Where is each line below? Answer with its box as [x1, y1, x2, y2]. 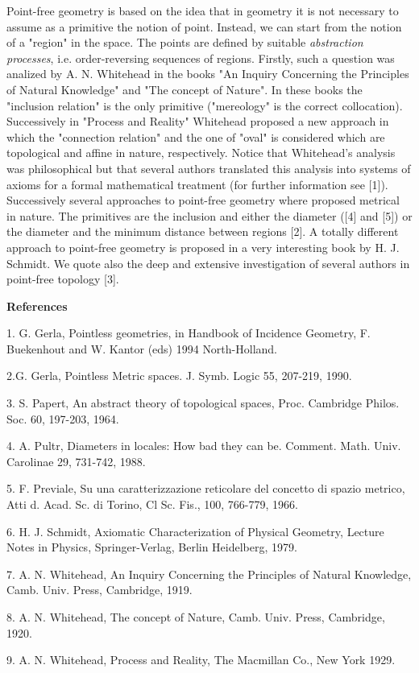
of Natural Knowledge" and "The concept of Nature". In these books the [6, 81, 363, 97]
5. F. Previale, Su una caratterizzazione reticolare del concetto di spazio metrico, [6, 480, 405, 497]
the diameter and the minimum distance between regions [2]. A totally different [6, 223, 399, 240]
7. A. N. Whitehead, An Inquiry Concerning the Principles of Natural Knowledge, [6, 565, 412, 582]
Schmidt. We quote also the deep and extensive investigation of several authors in [6, 254, 410, 271]
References [6, 297, 68, 314]
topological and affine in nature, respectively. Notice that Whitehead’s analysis [6, 144, 396, 161]
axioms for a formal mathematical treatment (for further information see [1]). [6, 175, 388, 192]
